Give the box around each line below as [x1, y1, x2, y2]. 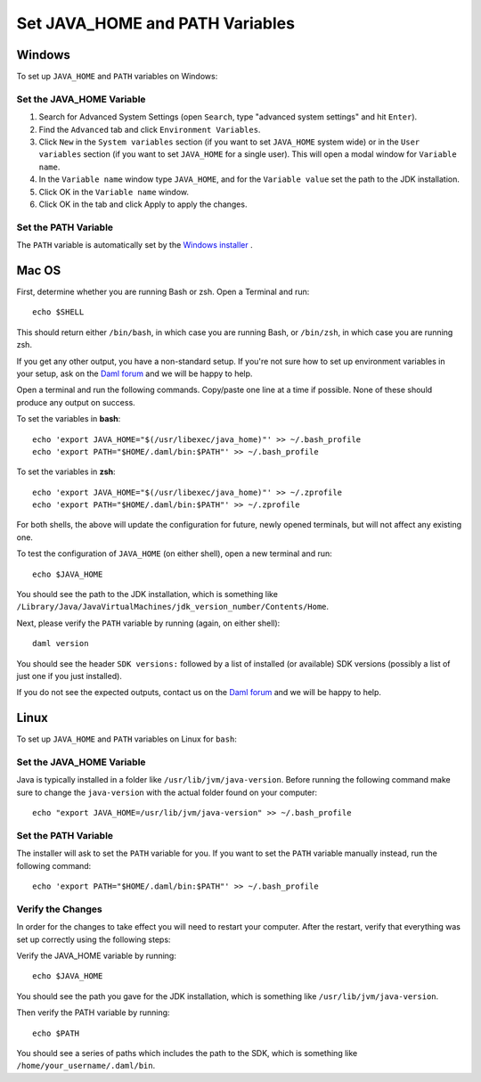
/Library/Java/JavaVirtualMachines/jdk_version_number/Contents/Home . [16, 602, 330, 612]
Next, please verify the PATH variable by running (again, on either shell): [16, 618, 281, 628]
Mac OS [16, 263, 61, 278]
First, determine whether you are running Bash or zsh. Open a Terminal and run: [16, 286, 310, 297]
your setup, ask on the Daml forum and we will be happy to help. [16, 368, 253, 379]
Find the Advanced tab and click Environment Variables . [38, 124, 261, 135]
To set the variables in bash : [16, 414, 121, 424]
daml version [32, 638, 89, 649]
